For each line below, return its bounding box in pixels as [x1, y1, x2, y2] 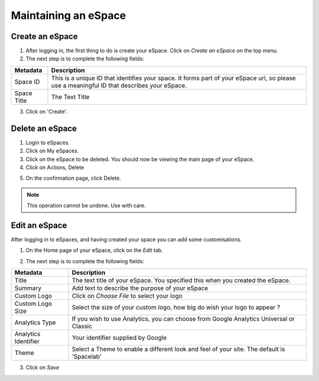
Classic [71, 322, 93, 331]
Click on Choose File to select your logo [71, 292, 183, 300]
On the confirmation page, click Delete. [25, 175, 121, 182]
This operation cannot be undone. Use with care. [27, 202, 146, 209]
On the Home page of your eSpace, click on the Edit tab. [25, 247, 164, 254]
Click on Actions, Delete [25, 163, 84, 171]
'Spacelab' [71, 353, 102, 361]
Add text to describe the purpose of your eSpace [71, 284, 209, 292]
